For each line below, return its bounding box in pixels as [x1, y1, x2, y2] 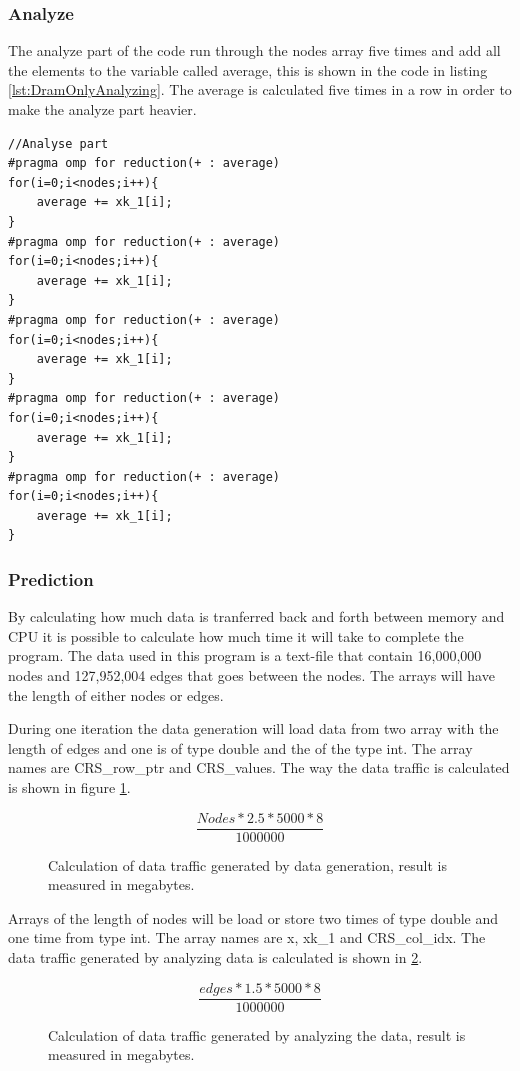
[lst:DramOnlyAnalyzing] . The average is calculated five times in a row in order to [8, 79, 512, 100]
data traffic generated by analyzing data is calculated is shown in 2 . [8, 947, 423, 968]
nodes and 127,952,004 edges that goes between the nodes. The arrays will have [8, 665, 495, 686]
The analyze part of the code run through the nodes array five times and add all [8, 40, 501, 61]
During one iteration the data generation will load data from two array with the [8, 718, 499, 739]
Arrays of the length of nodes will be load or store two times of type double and [8, 907, 499, 928]
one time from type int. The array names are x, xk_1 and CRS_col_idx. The [8, 927, 486, 948]
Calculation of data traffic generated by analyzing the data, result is [48, 1024, 466, 1045]
